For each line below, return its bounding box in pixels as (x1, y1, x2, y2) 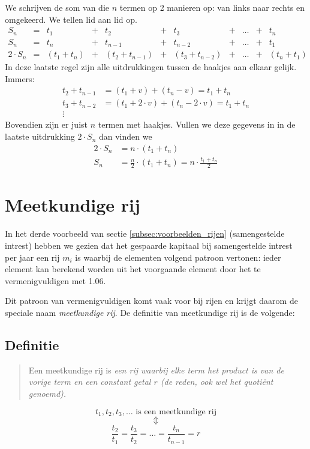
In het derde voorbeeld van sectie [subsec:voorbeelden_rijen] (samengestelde (5, 227, 285, 240)
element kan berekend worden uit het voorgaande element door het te (5, 263, 261, 275)
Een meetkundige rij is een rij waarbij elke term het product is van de (28, 363, 284, 376)
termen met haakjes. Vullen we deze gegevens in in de (98, 118, 296, 131)
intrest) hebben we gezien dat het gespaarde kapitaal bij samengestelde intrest (5, 239, 293, 251)
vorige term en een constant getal (28, 375, 151, 388)
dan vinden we (98, 130, 152, 143)
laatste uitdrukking (5, 130, 75, 143)
